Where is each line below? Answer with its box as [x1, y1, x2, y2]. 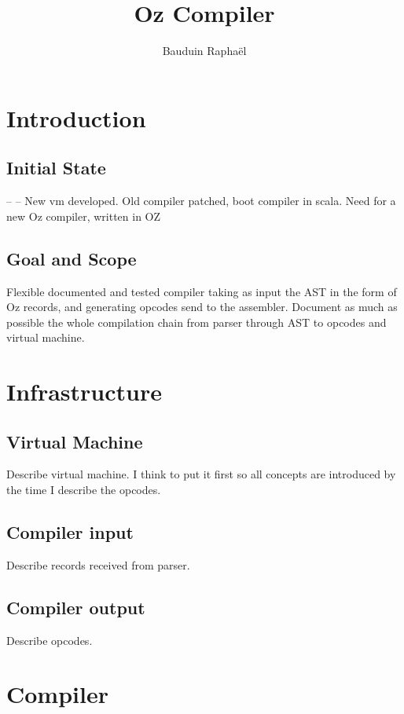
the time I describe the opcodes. [6, 481, 161, 498]
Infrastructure [6, 375, 162, 408]
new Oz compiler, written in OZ [6, 207, 161, 224]
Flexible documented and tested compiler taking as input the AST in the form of [6, 283, 397, 299]
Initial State [6, 156, 106, 180]
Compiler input [6, 520, 134, 544]
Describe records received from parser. [6, 556, 190, 573]
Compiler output [6, 595, 145, 619]
